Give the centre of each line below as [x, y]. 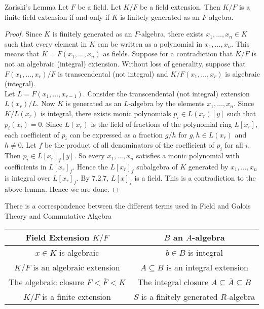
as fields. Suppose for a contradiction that [168, 54]
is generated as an [93, 103]
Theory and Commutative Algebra [58, 215]
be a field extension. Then [180, 7]
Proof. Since [23, 34]
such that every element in [46, 43]
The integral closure [173, 282]
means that [22, 54]
